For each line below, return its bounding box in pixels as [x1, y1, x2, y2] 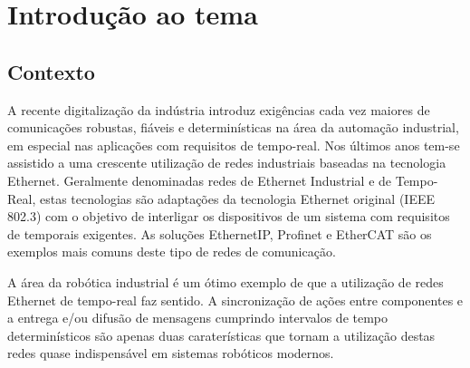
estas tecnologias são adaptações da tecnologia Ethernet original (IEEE [39, 189, 435, 208]
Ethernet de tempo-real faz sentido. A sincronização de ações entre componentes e [7, 290, 464, 309]
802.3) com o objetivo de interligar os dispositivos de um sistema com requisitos [7, 207, 450, 226]
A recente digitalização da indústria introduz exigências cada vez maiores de [7, 100, 430, 119]
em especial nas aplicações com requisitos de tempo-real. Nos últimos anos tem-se [7, 135, 460, 154]
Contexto [7, 57, 95, 85]
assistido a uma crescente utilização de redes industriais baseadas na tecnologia [7, 153, 446, 172]
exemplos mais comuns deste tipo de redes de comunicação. [7, 242, 336, 261]
